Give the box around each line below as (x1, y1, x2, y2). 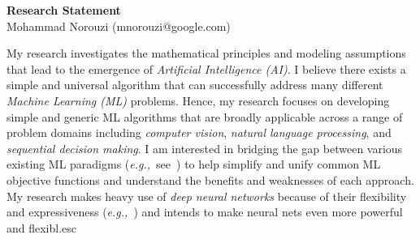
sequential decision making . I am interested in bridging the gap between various (6, 139, 403, 156)
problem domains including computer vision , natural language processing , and (6, 124, 392, 141)
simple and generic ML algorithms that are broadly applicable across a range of (6, 108, 403, 125)
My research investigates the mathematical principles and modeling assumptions (6, 45, 406, 62)
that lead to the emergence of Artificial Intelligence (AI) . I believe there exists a (6, 60, 406, 77)
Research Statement (6, 2, 121, 18)
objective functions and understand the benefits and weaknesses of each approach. (6, 171, 414, 188)
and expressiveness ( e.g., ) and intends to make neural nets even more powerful (6, 203, 403, 220)
